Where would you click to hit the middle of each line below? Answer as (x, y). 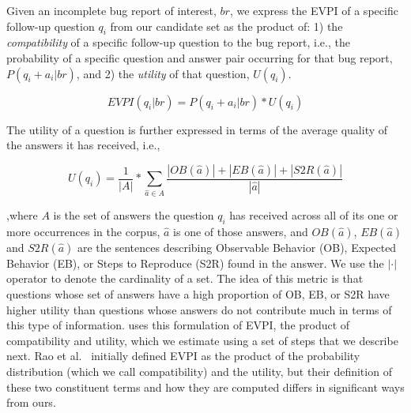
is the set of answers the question (134, 215)
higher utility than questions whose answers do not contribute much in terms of (199, 309)
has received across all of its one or (314, 215)
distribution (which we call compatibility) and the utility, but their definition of (199, 372)
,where (22, 215)
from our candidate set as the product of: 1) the (226, 26)
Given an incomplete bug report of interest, (111, 10)
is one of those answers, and (241, 231)
